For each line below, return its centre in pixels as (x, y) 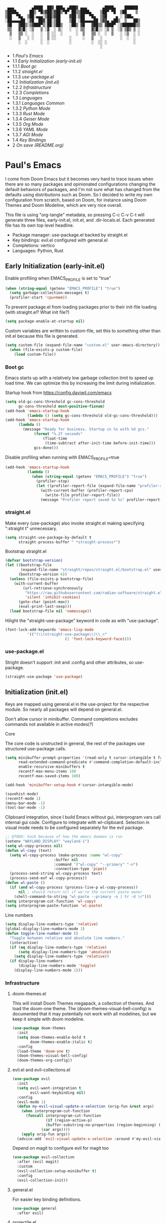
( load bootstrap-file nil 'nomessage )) (51, 611)
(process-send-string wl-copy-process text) (56, 874)
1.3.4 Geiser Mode (31, 119)
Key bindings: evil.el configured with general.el (60, 240)
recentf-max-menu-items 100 (47, 772)
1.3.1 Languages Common (38, 103)
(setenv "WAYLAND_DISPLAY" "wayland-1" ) (47, 841)
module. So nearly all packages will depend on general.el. (64, 709)
